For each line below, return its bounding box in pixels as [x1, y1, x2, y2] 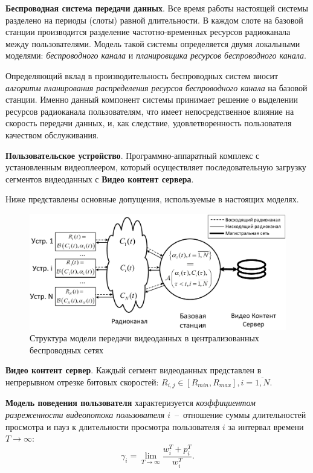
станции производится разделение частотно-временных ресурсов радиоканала [5, 25, 291, 38]
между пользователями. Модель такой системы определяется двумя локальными [5, 37, 300, 50]
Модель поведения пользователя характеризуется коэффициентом [5, 396, 256, 409]
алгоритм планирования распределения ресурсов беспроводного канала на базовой [5, 81, 308, 94]
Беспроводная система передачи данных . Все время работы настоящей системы [5, 2, 308, 14]
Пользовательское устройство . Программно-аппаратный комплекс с [5, 149, 260, 161]
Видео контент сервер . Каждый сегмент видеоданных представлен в [5, 364, 262, 376]
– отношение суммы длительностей [175, 408, 306, 421]
